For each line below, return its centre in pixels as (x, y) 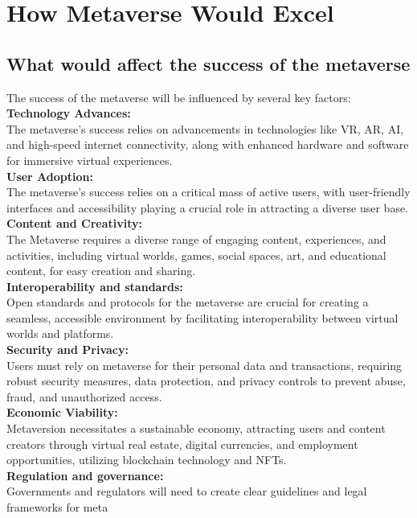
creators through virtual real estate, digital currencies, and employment (182, 444)
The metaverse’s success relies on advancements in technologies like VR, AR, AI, (205, 128)
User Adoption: (50, 176)
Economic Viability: (62, 412)
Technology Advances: (69, 113)
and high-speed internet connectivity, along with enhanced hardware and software (208, 144)
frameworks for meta (57, 507)
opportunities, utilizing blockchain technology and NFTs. (147, 460)
